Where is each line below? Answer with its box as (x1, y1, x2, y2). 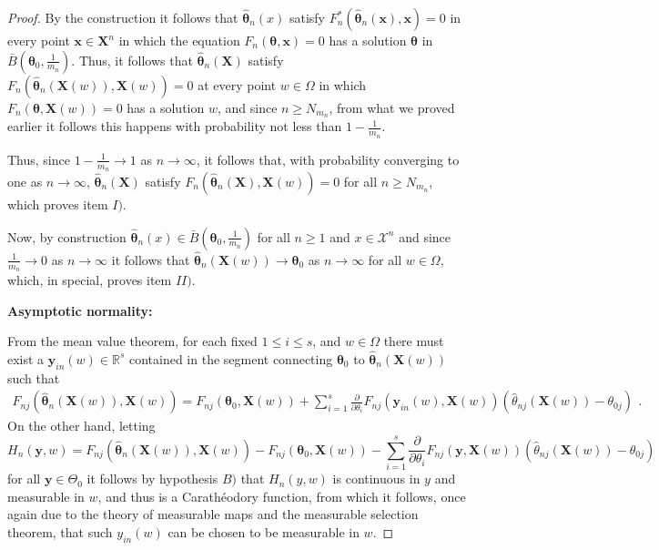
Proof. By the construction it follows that (7, 8, 238, 26)
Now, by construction (7, 227, 127, 246)
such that (7, 368, 60, 387)
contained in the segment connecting (128, 349, 333, 368)
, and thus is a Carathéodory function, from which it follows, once (97, 486, 466, 505)
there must (383, 331, 444, 351)
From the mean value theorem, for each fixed (7, 331, 258, 351)
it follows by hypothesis (86, 469, 218, 488)
